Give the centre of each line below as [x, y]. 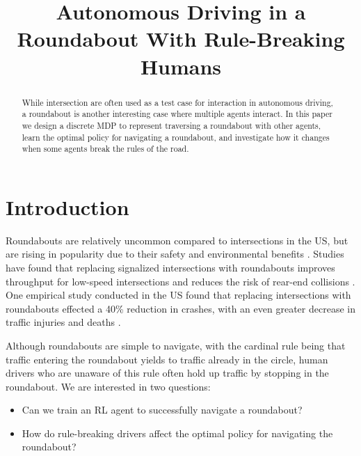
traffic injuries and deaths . [63, 322]
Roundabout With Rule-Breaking [181, 39]
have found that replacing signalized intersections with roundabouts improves [170, 267]
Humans [181, 66]
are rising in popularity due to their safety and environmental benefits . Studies [175, 254]
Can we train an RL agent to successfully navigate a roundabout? [162, 410]
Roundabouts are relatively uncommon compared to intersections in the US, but [177, 240]
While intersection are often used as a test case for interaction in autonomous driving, [177, 102]
